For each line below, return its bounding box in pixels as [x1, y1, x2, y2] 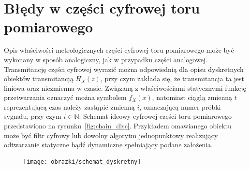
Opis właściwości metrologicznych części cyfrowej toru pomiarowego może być [4, 45, 234, 55]
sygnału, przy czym [4, 111, 61, 121]
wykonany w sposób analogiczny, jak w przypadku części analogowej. [4, 54, 208, 64]
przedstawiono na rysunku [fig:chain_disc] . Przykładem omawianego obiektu [4, 121, 232, 131]
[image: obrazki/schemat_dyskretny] [23, 158, 141, 165]
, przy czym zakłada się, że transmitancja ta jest [100, 73, 244, 84]
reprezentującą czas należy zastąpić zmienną [4, 101, 135, 112]
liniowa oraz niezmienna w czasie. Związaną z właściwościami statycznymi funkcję [4, 83, 246, 93]
